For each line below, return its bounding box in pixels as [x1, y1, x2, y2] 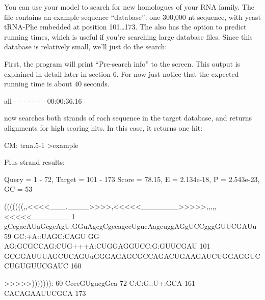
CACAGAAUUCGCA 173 [4, 287, 86, 298]
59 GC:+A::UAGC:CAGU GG [4, 230, 99, 241]
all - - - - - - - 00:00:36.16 [4, 95, 82, 106]
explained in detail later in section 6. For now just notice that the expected [4, 68, 239, 79]
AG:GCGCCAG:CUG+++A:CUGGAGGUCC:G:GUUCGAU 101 [4, 241, 210, 251]
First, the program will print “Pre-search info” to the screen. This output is [4, 58, 241, 69]
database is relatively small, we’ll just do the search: [4, 41, 167, 52]
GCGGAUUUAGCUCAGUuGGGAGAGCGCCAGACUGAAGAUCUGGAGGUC [4, 250, 260, 261]
